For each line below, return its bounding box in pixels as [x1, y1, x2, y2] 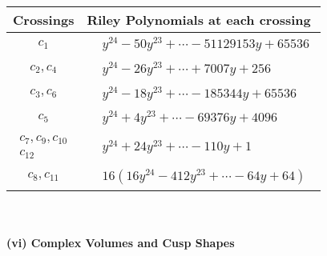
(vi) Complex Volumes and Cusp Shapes [6, 234, 235, 251]
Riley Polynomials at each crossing [87, 10, 311, 29]
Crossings [13, 10, 75, 29]
